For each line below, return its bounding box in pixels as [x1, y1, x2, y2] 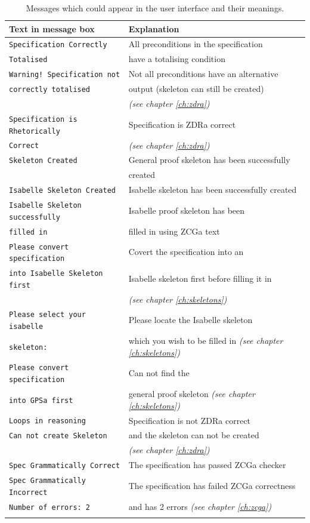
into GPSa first [9, 396, 73, 405]
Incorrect [9, 488, 48, 497]
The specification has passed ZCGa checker [128, 459, 286, 471]
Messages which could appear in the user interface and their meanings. [26, 2, 284, 14]
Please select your [9, 310, 86, 319]
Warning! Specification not [9, 70, 120, 79]
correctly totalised [9, 85, 91, 94]
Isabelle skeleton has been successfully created [128, 183, 297, 196]
